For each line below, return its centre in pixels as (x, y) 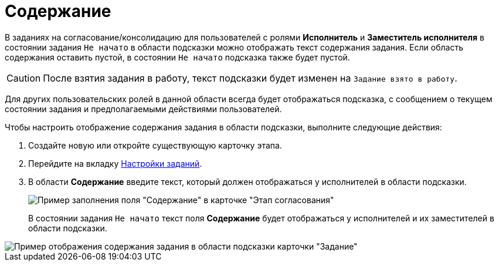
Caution (24, 78)
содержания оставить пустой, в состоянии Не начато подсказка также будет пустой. (177, 57)
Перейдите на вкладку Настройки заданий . (115, 163)
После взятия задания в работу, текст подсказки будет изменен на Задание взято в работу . (250, 78)
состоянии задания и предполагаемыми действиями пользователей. (143, 109)
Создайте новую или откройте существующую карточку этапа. (155, 145)
